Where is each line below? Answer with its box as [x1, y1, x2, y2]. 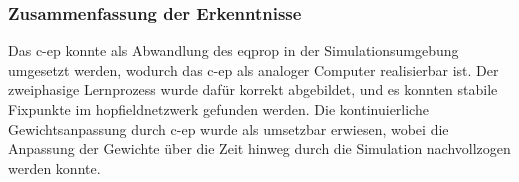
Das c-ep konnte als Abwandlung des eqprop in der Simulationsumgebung [8, 40, 459, 61]
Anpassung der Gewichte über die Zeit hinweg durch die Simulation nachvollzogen [8, 138, 511, 159]
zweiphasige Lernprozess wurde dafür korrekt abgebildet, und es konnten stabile [8, 79, 498, 100]
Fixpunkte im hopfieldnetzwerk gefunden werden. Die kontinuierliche [8, 99, 429, 119]
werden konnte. [8, 157, 101, 178]
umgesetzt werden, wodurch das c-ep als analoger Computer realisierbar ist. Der [8, 59, 499, 80]
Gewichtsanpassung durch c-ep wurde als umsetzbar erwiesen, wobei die [8, 118, 449, 139]
